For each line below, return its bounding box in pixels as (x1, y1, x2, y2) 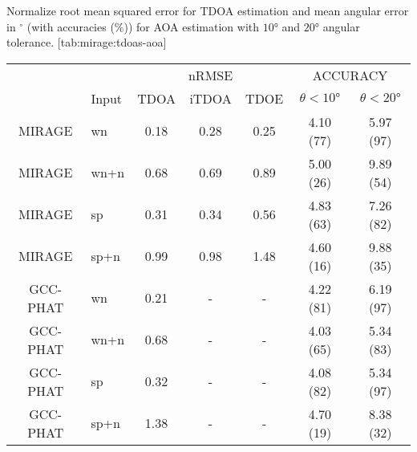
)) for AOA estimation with (123, 18, 260, 35)
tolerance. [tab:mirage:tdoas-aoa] (6, 34, 167, 51)
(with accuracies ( (26, 18, 115, 35)
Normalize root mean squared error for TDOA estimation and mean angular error (6, 2, 409, 18)
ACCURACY (312, 65, 388, 84)
